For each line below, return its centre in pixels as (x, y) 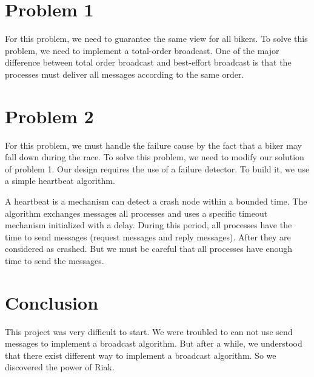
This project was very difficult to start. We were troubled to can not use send (149, 331)
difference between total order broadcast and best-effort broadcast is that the (148, 62)
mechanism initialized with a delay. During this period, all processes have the (149, 225)
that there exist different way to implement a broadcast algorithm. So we (141, 355)
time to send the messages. (55, 260)
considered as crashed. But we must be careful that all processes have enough (149, 249)
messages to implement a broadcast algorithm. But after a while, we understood (154, 343)
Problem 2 (49, 116)
